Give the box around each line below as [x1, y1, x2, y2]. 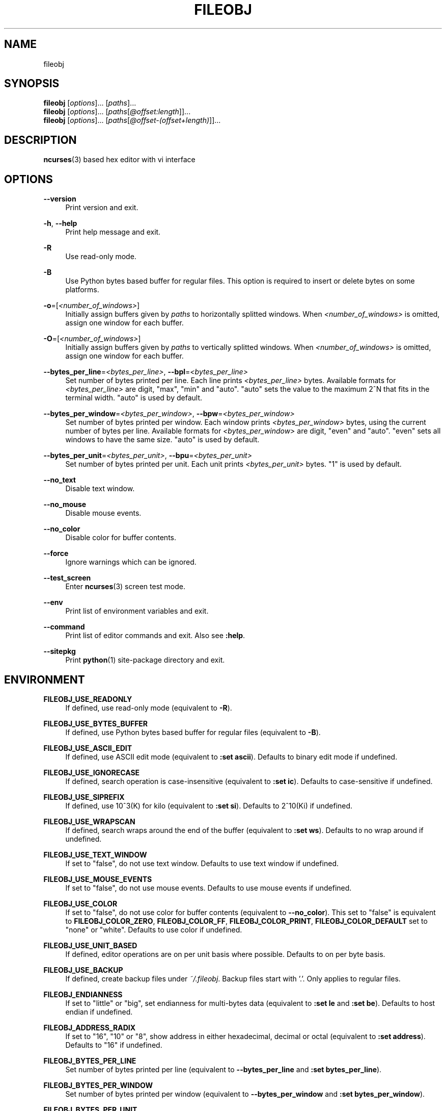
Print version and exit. [65, 203, 138, 212]
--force [43, 549, 69, 558]
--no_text [43, 475, 76, 485]
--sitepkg [43, 647, 76, 656]
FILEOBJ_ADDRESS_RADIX [43, 1023, 136, 1032]
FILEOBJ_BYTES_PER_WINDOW [43, 1080, 153, 1090]
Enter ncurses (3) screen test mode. [65, 582, 185, 591]
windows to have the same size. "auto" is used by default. [65, 435, 260, 444]
